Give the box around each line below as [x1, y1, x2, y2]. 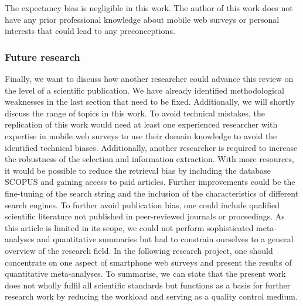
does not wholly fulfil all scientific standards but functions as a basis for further [5, 279, 291, 291]
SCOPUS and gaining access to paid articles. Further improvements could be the [5, 176, 295, 188]
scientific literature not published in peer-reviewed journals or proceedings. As [5, 210, 285, 222]
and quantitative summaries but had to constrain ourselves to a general [36, 233, 294, 245]
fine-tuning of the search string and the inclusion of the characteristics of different [5, 187, 299, 199]
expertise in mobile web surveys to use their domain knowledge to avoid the [5, 129, 277, 142]
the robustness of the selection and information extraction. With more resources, [5, 153, 294, 165]
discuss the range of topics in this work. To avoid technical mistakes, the [5, 106, 265, 119]
